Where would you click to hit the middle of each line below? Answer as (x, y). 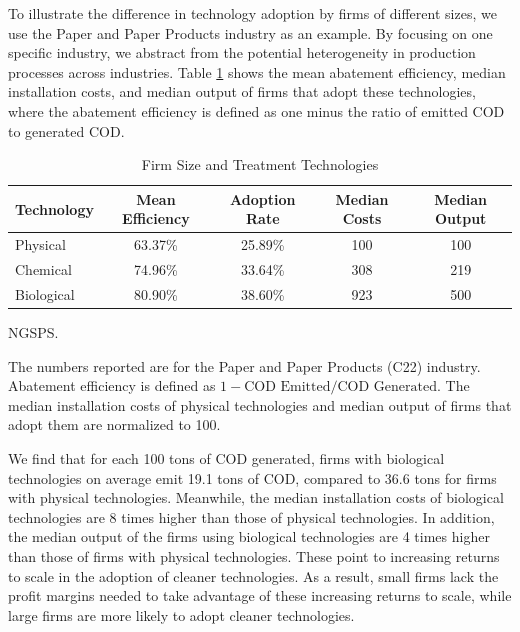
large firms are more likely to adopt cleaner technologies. (181, 614)
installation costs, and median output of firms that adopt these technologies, (242, 91)
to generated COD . (66, 130)
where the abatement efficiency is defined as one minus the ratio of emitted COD (256, 110)
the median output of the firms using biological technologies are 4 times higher (249, 536)
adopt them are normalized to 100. (114, 424)
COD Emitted (287, 387)
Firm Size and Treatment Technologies (260, 164)
